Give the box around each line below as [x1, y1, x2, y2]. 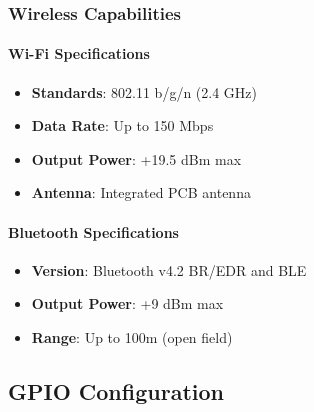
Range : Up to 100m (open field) [31, 327, 233, 347]
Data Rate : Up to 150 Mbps [31, 115, 214, 136]
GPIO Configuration [8, 375, 224, 406]
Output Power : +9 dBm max [31, 293, 224, 314]
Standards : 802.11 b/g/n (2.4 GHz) [31, 81, 257, 102]
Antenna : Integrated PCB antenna [31, 182, 251, 203]
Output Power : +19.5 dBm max [31, 148, 242, 169]
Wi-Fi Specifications [8, 43, 150, 64]
